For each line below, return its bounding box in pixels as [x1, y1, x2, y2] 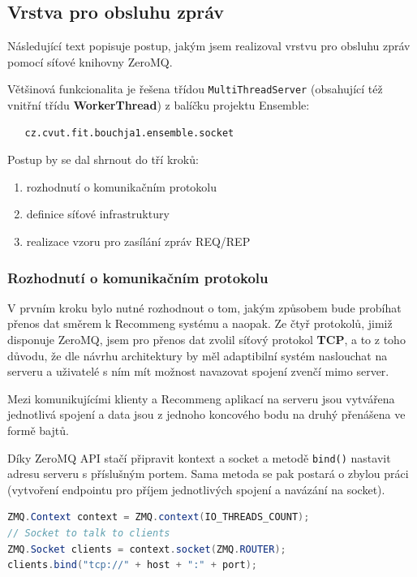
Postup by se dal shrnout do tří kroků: [7, 151, 199, 168]
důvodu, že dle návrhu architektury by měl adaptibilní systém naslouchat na [7, 347, 388, 364]
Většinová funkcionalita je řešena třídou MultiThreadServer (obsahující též [7, 80, 383, 97]
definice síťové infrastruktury [26, 205, 170, 222]
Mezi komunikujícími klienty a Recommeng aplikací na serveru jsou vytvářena [7, 390, 395, 407]
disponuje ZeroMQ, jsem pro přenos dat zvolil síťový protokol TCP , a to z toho [7, 331, 406, 348]
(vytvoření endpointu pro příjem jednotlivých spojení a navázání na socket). [7, 480, 385, 497]
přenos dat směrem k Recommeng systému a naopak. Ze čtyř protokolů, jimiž [7, 315, 393, 332]
